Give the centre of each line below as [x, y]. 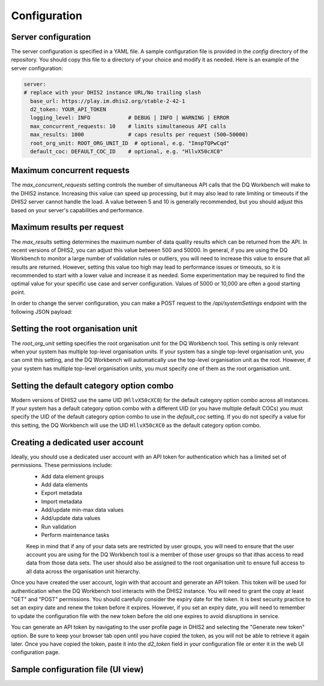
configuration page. [35, 652]
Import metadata [61, 501]
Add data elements [64, 485]
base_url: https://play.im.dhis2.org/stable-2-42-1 [108, 101]
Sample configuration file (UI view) [77, 669]
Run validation [59, 527]
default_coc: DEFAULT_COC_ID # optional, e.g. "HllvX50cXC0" [127, 151]
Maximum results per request [67, 228]
